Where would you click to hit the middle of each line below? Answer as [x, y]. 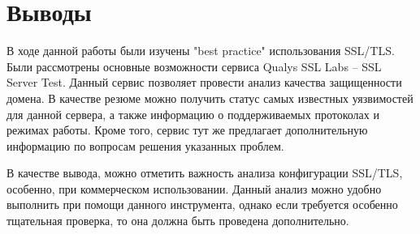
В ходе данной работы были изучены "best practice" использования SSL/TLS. [201, 51]
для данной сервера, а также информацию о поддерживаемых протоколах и [193, 114]
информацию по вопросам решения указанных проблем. [145, 145]
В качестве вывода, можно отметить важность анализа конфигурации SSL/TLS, [205, 173]
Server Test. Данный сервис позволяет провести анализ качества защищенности [204, 82]
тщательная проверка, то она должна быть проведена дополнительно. [178, 221]
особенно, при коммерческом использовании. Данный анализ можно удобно [194, 188]
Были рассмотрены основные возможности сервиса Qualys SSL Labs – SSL [194, 66]
